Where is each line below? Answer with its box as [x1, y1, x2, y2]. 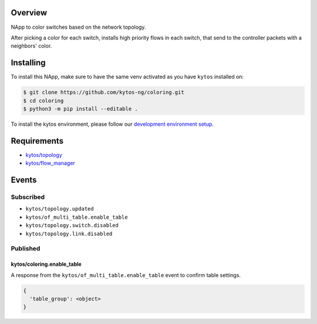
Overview [11, 8, 48, 18]
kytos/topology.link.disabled [25, 230, 113, 237]
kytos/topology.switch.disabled [25, 222, 119, 229]
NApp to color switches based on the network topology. [11, 24, 146, 31]
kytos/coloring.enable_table [11, 260, 82, 268]
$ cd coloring [23, 97, 64, 104]
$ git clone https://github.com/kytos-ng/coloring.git [23, 89, 184, 96]
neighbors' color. [11, 42, 52, 49]
